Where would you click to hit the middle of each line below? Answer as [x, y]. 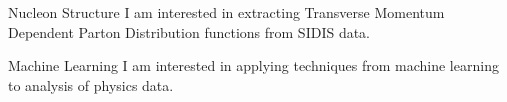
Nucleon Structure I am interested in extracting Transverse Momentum [226, 12]
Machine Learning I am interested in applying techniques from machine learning [253, 65]
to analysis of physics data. [91, 84]
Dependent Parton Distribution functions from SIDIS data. [189, 31]
